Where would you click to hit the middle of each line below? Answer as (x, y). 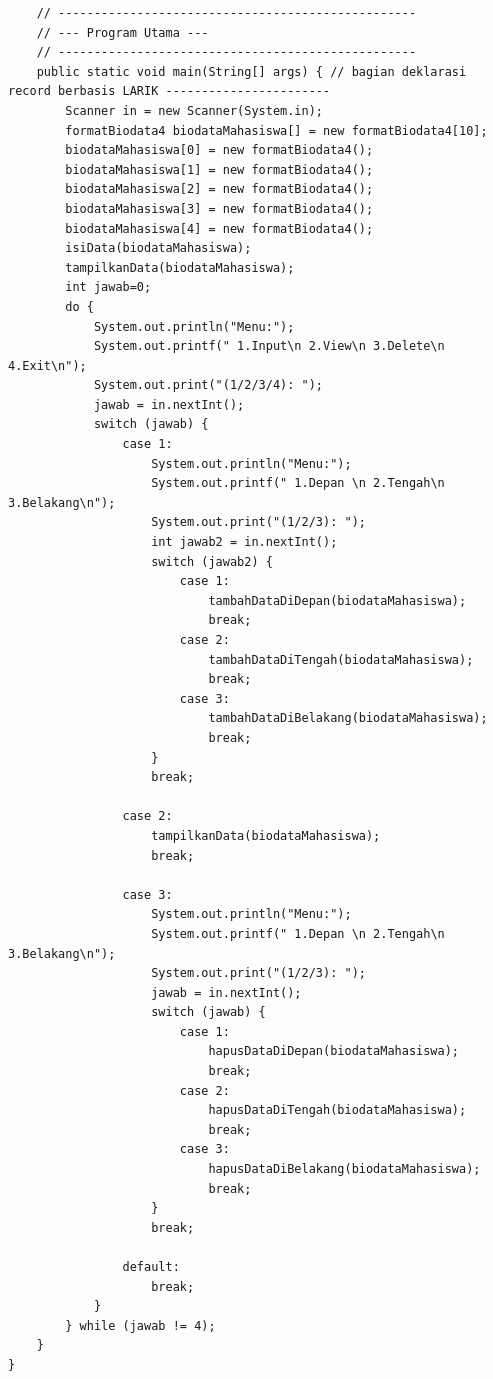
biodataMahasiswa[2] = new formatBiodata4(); (219, 189)
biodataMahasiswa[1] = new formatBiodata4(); (219, 169)
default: (151, 1267)
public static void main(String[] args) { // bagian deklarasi (251, 71)
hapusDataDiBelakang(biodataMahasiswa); (344, 1169)
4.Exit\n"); (47, 365)
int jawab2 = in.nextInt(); (244, 542)
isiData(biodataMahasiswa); (158, 248)
